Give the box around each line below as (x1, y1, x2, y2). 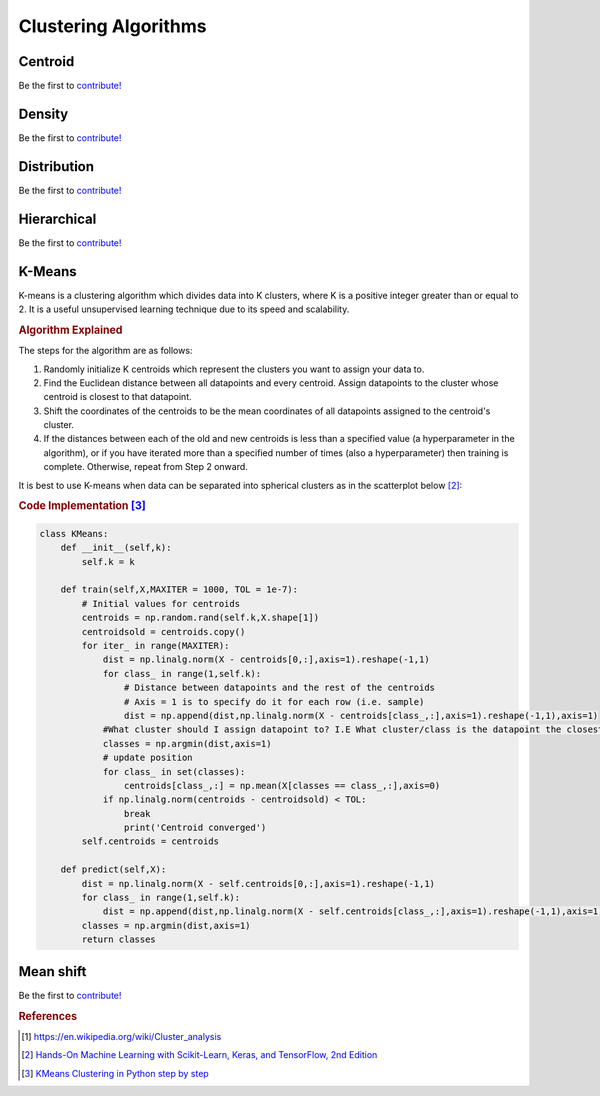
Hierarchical (18, 210, 97, 227)
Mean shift (18, 963, 87, 980)
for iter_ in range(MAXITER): (81, 640, 230, 652)
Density (18, 105, 69, 122)
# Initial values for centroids (81, 598, 240, 609)
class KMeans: (39, 528, 109, 539)
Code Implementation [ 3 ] (18, 499, 147, 513)
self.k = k (81, 556, 135, 567)
